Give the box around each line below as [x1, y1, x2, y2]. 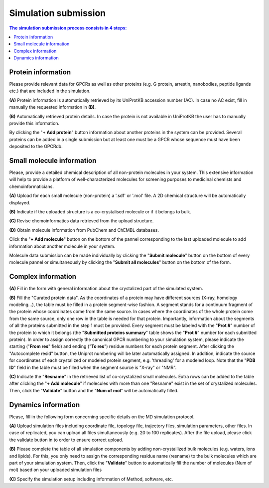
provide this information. [9, 120, 60, 126]
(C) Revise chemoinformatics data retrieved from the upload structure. [9, 218, 154, 224]
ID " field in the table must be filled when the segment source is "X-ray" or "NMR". [9, 364, 177, 370]
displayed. [9, 199, 31, 205]
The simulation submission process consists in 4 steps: [9, 25, 127, 31]
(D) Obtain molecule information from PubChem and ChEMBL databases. [9, 227, 159, 233]
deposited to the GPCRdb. [9, 144, 63, 150]
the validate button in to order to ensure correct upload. [9, 437, 124, 443]
